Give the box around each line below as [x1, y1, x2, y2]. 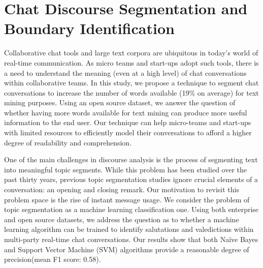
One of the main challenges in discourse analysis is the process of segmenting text [4, 154, 258, 165]
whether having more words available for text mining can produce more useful [4, 107, 247, 117]
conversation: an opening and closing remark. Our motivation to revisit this [4, 184, 239, 195]
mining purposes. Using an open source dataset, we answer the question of [4, 97, 236, 108]
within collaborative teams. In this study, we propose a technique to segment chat [4, 77, 259, 88]
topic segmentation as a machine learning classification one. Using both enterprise [4, 204, 259, 215]
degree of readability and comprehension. [4, 137, 132, 147]
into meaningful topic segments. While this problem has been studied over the [4, 164, 247, 174]
